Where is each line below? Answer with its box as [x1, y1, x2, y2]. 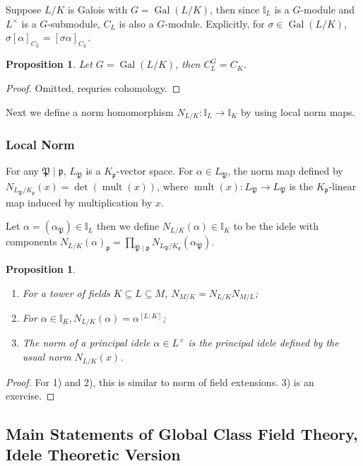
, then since [210, 2, 260, 16]
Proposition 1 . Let [6, 57, 93, 71]
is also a [119, 16, 154, 30]
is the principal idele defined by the [188, 335, 339, 350]
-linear [328, 178, 357, 193]
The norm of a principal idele [22, 335, 150, 350]
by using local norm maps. [240, 104, 355, 119]
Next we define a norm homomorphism [6, 104, 174, 119]
